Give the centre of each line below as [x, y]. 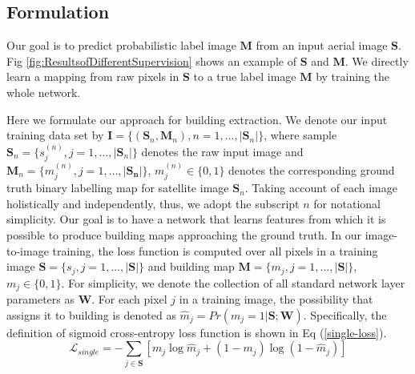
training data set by [55, 135]
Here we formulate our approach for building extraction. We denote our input [197, 119]
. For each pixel [129, 299]
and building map [191, 266]
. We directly [377, 60]
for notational [347, 203]
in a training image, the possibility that [276, 299]
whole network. [44, 92]
